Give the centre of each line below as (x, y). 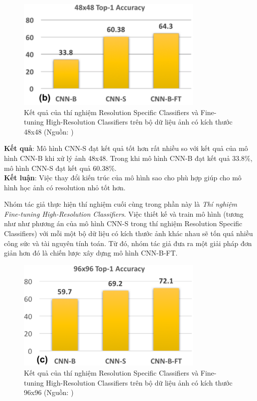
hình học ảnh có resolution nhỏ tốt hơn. (65, 187)
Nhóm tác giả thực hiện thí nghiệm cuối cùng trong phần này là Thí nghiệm (121, 204)
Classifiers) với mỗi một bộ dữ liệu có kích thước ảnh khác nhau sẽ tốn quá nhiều (128, 233)
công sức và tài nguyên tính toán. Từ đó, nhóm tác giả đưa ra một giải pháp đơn (128, 243)
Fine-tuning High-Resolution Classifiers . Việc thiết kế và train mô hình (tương (124, 213)
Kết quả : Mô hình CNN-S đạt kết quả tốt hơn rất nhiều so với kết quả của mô (126, 148)
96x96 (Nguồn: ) (49, 392)
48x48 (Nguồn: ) (49, 131)
